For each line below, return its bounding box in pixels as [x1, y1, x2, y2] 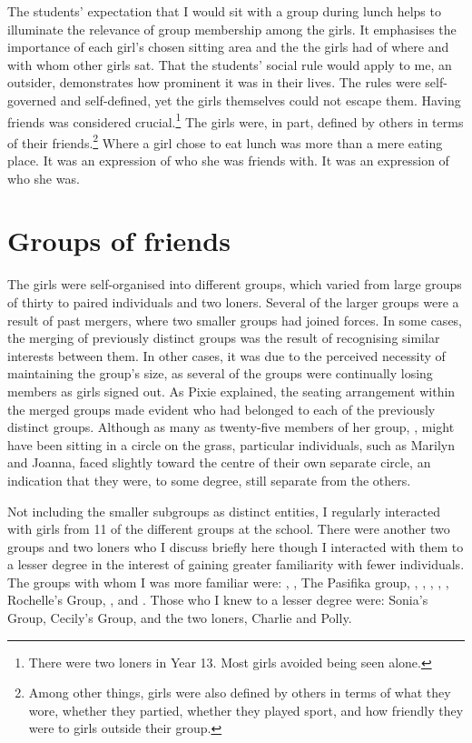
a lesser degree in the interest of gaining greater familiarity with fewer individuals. [7, 555, 465, 574]
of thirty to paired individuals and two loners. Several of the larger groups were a [7, 292, 459, 311]
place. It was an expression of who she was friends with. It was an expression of [7, 151, 449, 170]
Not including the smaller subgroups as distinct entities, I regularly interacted [7, 501, 441, 520]
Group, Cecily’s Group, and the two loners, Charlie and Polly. [7, 608, 352, 628]
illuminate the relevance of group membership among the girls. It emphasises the [7, 19, 457, 38]
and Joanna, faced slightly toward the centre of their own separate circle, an [7, 453, 431, 472]
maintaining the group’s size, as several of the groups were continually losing [7, 364, 433, 383]
